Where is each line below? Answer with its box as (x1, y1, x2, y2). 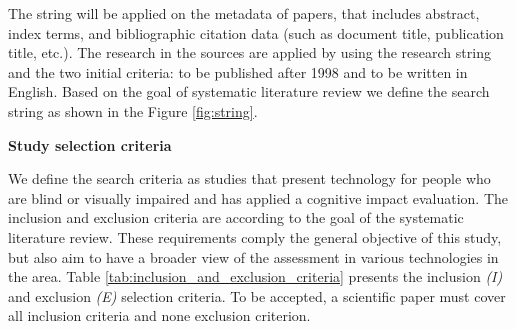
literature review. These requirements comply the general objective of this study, (8, 226, 502, 247)
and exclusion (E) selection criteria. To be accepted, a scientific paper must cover (8, 285, 506, 306)
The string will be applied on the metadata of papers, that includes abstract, (8, 3, 480, 23)
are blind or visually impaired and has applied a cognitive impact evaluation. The (8, 187, 509, 208)
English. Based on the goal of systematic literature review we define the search (8, 81, 490, 102)
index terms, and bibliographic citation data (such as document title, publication (8, 22, 504, 43)
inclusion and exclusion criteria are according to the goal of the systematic (8, 207, 464, 228)
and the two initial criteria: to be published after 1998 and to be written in (8, 61, 468, 82)
